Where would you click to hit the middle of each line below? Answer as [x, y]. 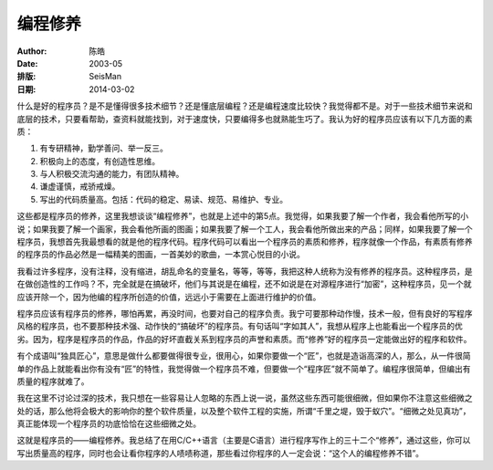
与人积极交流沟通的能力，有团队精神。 [112, 174]
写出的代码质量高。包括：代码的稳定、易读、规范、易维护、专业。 [163, 199]
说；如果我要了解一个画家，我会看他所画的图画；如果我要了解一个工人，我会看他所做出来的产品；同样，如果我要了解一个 [245, 229]
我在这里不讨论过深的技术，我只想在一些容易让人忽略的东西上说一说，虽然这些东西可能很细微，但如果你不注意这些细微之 [245, 398]
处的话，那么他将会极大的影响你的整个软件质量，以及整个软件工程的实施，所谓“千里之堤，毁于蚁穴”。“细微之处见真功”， [244, 411]
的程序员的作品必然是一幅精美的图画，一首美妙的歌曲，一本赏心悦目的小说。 [161, 255]
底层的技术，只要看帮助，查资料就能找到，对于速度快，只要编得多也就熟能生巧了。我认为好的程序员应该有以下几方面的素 [245, 119]
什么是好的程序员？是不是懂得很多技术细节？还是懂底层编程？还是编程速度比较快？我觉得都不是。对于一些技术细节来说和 [245, 106]
